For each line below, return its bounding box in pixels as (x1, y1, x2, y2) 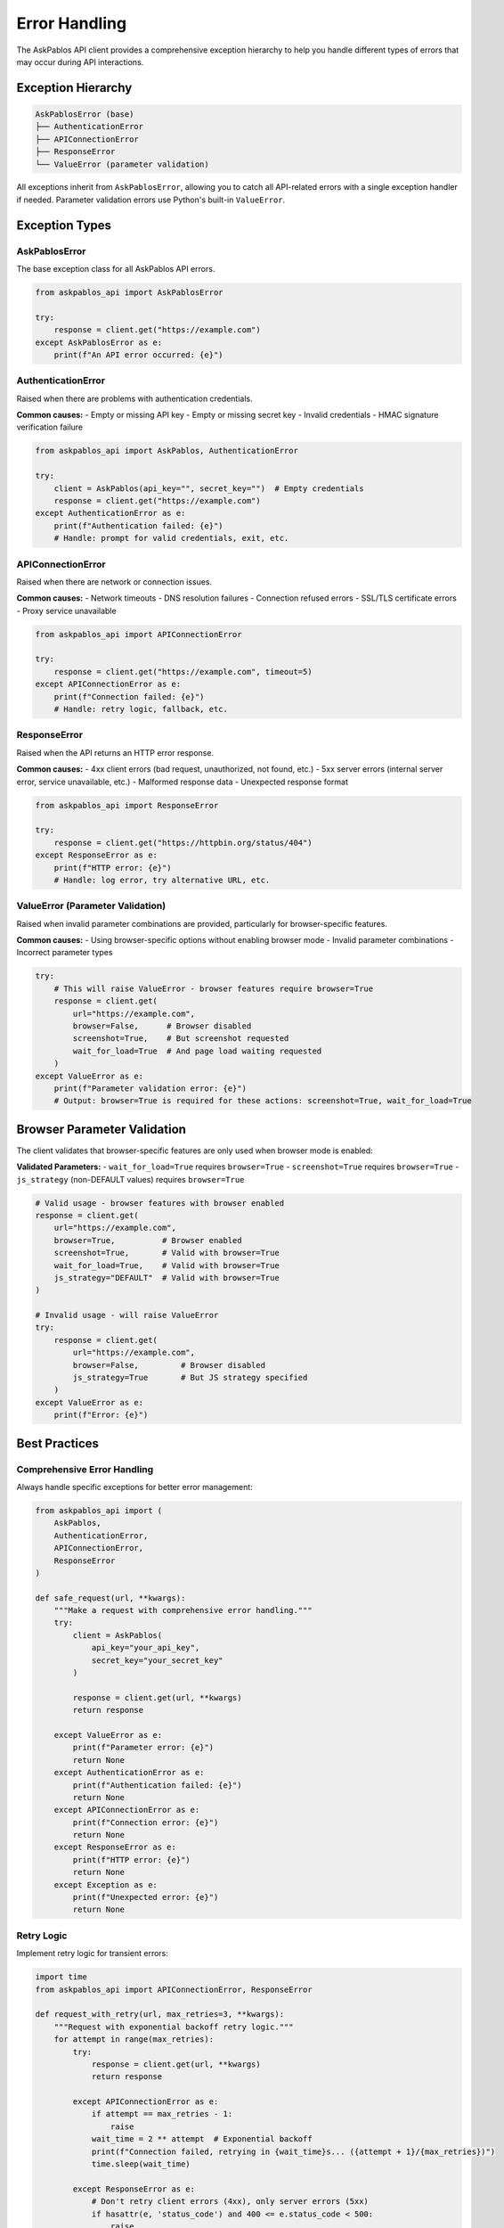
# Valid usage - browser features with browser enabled (35, 1198, 285, 1208)
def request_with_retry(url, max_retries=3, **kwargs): (35, 2010, 285, 2019)
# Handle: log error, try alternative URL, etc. (53, 874, 271, 885)
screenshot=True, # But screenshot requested (72, 1034, 289, 1044)
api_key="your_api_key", (91, 1642, 200, 1653)
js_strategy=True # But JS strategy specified (72, 1372, 308, 1383)
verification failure (16, 422, 84, 432)
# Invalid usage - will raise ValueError (35, 1310, 219, 1321)
